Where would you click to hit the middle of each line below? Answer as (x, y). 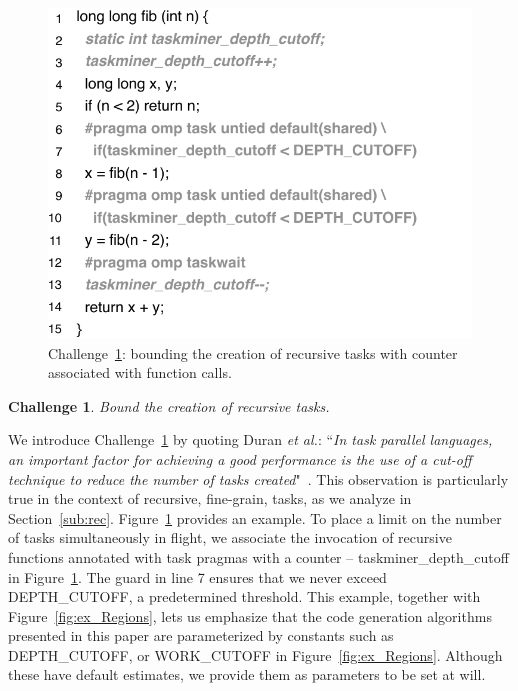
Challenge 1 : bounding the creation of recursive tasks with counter (253, 352)
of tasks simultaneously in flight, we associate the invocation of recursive (230, 537)
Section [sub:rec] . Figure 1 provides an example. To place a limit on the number (255, 517)
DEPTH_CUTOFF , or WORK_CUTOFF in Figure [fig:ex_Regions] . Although (255, 654)
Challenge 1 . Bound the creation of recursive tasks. (169, 405)
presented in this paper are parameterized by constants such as (201, 635)
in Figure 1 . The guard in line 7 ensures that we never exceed (197, 576)
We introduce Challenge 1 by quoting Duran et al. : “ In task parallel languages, (250, 439)
